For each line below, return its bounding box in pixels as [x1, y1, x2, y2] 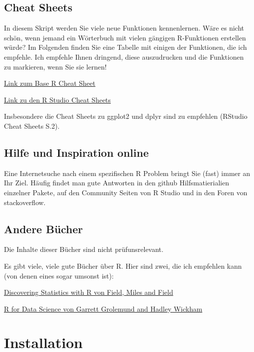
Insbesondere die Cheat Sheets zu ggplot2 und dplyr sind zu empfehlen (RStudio [4, 111, 248, 121]
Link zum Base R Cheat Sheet [4, 78, 95, 88]
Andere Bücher [4, 221, 83, 236]
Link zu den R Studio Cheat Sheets [4, 94, 111, 105]
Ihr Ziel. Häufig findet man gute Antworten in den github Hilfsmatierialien [4, 177, 229, 188]
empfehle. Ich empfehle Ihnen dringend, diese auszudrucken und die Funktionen [4, 51, 244, 62]
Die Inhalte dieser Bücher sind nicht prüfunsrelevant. [4, 244, 163, 254]
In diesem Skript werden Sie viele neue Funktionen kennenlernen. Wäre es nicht [4, 23, 244, 33]
